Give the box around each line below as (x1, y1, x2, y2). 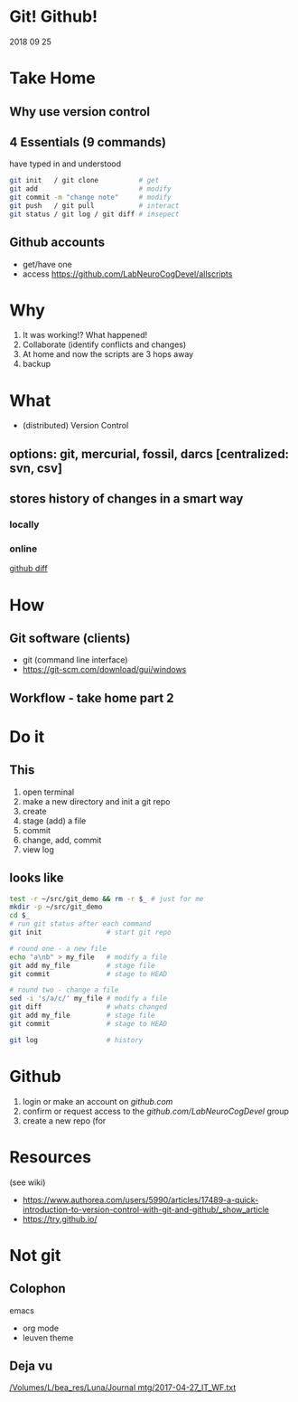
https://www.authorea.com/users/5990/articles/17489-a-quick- (22, 1194, 259, 1205)
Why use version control (9, 104, 151, 119)
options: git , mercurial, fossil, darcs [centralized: (9, 446, 290, 462)
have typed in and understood (9, 158, 122, 169)
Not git (9, 1245, 61, 1266)
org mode (22, 1322, 60, 1333)
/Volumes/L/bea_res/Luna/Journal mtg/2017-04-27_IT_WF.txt (9, 1382, 237, 1393)
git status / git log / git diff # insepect (9, 210, 180, 219)
